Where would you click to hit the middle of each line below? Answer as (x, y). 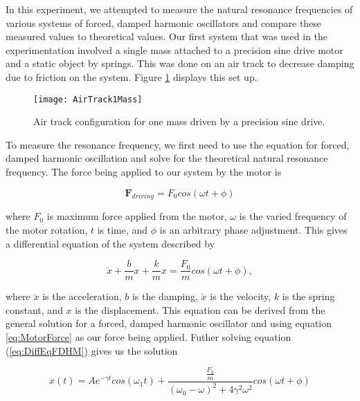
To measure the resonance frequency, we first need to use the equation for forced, (178, 144)
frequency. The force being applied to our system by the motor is (144, 171)
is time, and (123, 229)
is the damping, (165, 296)
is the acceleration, (82, 296)
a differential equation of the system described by (110, 243)
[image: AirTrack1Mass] (88, 99)
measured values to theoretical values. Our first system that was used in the (167, 36)
